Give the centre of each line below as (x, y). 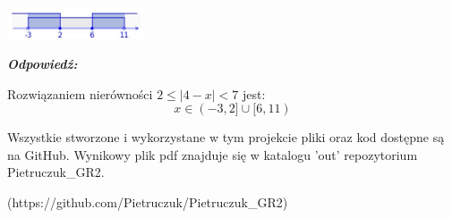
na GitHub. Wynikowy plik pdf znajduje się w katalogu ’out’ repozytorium (213, 154)
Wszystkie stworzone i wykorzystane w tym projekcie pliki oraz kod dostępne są (226, 137)
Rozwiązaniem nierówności (80, 93)
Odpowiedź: (43, 63)
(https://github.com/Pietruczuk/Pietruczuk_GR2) (148, 201)
